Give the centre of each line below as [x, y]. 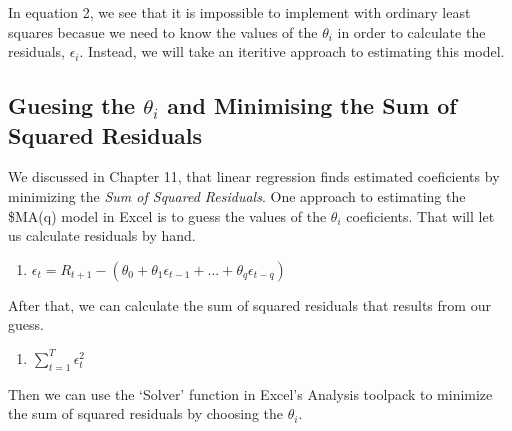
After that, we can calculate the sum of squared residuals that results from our [249, 304]
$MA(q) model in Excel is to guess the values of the [167, 215]
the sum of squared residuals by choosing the [146, 413]
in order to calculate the [411, 31]
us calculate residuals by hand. [102, 235]
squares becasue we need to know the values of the [163, 31]
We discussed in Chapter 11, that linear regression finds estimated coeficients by [254, 176]
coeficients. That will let [420, 215]
